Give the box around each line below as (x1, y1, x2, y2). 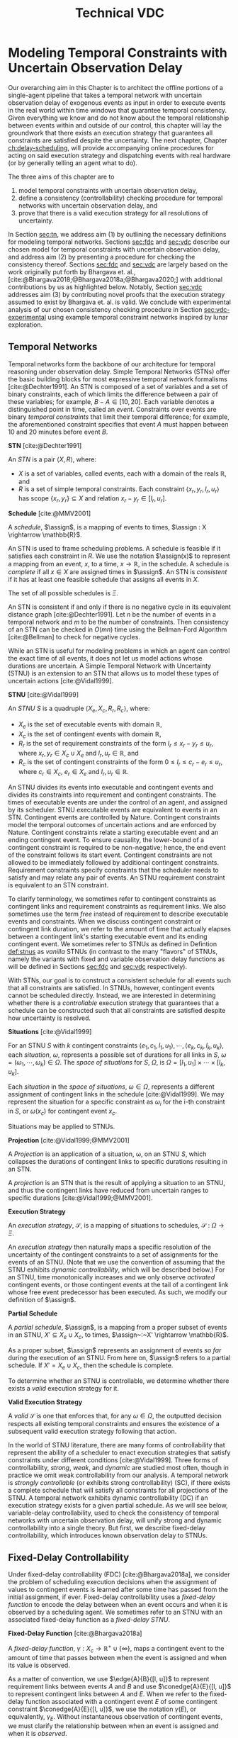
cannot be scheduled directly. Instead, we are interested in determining (8, 991, 216, 999)
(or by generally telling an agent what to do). (8, 158, 137, 167)
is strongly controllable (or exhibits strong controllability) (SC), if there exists (8, 1478, 231, 1486)
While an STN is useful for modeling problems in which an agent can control (8, 646, 230, 655)
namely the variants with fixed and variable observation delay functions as (8, 955, 225, 963)
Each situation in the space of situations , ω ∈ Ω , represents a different (8, 1082, 215, 1091)
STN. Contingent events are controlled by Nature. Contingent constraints (8, 813, 220, 822)
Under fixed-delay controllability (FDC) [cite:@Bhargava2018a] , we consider (8, 1570, 230, 1579)
